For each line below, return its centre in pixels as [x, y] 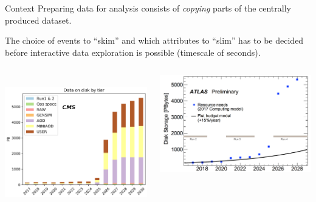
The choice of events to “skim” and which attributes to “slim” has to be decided [154, 40]
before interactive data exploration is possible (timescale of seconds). [133, 52]
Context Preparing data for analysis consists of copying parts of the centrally [148, 8]
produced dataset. [38, 20]
